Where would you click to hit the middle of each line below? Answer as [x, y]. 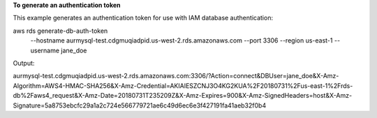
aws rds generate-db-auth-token [60, 31]
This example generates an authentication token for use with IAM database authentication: [143, 18]
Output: [24, 63]
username [45, 50]
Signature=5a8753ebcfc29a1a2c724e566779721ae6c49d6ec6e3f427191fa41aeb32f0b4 [140, 105]
